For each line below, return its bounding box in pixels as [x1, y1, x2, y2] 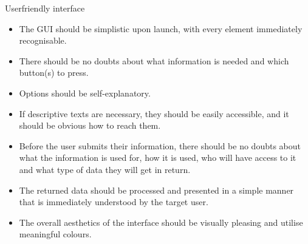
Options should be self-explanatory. [19, 86, 151, 99]
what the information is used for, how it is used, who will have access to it [19, 151, 296, 164]
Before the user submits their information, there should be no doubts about [19, 139, 301, 152]
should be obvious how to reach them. [19, 119, 161, 132]
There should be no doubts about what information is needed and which [19, 54, 289, 67]
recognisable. [19, 34, 67, 47]
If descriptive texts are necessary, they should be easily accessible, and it [19, 107, 289, 120]
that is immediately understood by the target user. [19, 195, 208, 208]
